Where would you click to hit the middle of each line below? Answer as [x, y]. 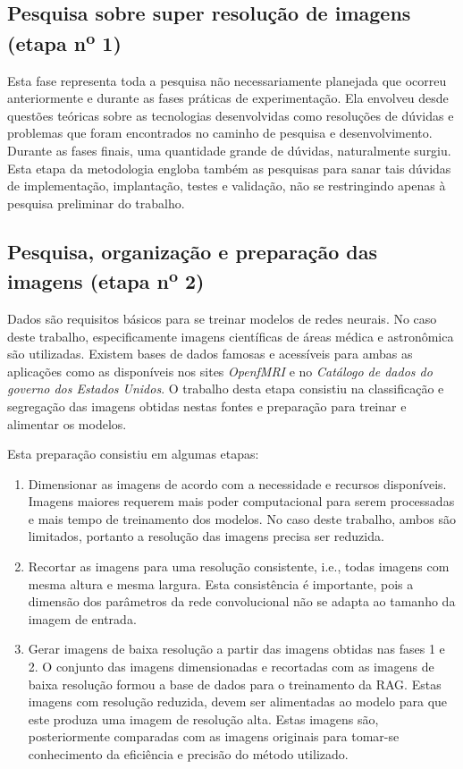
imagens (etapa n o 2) [106, 279]
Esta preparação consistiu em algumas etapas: [133, 454]
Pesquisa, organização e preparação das [193, 251]
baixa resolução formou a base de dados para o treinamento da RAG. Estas [235, 684]
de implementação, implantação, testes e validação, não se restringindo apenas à [227, 186]
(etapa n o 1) [64, 41]
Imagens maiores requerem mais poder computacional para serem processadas [241, 501]
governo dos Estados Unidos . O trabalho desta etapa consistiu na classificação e [226, 389]
